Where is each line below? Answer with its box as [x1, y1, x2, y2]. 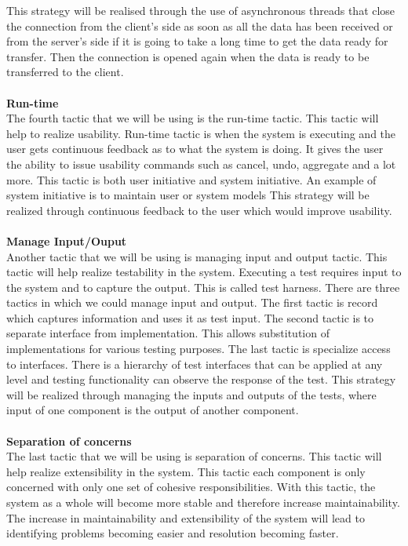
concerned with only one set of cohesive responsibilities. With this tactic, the [6, 479, 376, 495]
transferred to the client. [6, 64, 124, 80]
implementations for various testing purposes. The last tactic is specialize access [6, 340, 391, 357]
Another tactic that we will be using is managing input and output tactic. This [6, 248, 388, 264]
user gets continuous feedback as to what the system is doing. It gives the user [6, 140, 384, 157]
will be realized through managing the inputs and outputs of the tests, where [6, 386, 377, 402]
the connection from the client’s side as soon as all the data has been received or [6, 17, 393, 34]
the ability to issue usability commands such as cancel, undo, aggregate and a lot [6, 155, 396, 172]
